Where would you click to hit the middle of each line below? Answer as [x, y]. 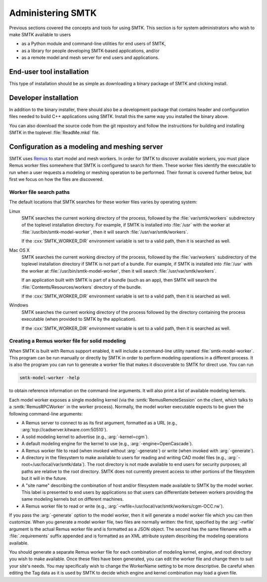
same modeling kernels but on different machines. [72, 499]
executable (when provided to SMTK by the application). [79, 319]
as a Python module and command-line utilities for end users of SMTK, [94, 44]
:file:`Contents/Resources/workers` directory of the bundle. [82, 287]
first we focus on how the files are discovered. [56, 179]
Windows [19, 305]
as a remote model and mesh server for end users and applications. [90, 58]
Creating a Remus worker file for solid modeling [67, 341]
